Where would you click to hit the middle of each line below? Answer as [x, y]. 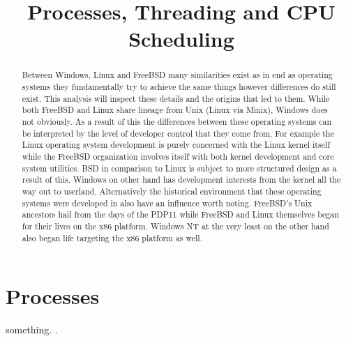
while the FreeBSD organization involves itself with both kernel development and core [178, 156]
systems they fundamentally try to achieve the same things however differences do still [179, 87]
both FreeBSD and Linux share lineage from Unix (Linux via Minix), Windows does [175, 110]
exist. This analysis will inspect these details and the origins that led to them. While [176, 98]
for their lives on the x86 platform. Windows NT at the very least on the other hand [175, 226]
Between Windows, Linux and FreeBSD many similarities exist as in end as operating [177, 75]
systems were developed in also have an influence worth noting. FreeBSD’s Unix [167, 203]
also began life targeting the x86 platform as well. [112, 237]
